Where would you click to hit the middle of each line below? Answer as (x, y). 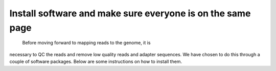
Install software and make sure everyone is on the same (130, 13)
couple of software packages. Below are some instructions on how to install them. (96, 62)
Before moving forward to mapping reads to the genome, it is (86, 43)
